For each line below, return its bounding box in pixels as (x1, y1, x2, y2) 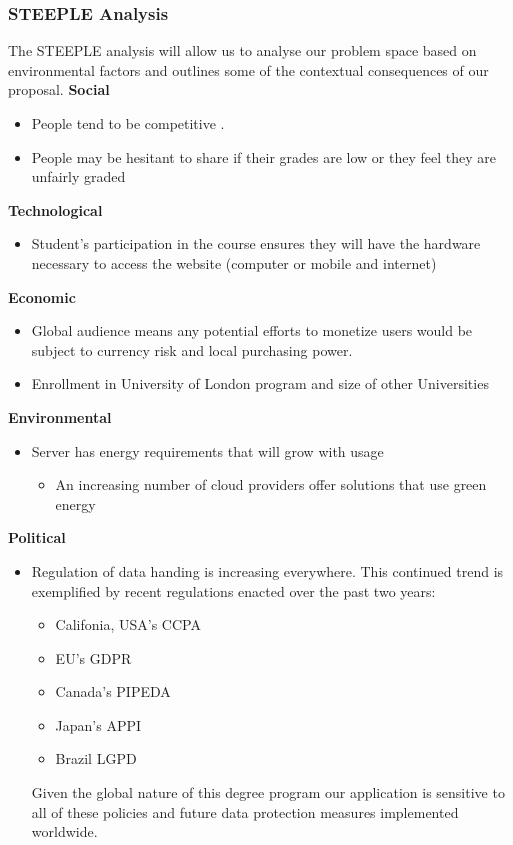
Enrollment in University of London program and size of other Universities (31, 373, 489, 394)
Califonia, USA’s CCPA (55, 614, 201, 635)
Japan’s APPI (55, 714, 142, 735)
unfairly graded (31, 166, 126, 187)
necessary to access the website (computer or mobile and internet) (31, 252, 437, 273)
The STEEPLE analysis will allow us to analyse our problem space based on (8, 40, 477, 61)
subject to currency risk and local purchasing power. (31, 339, 353, 360)
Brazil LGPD (55, 748, 137, 769)
